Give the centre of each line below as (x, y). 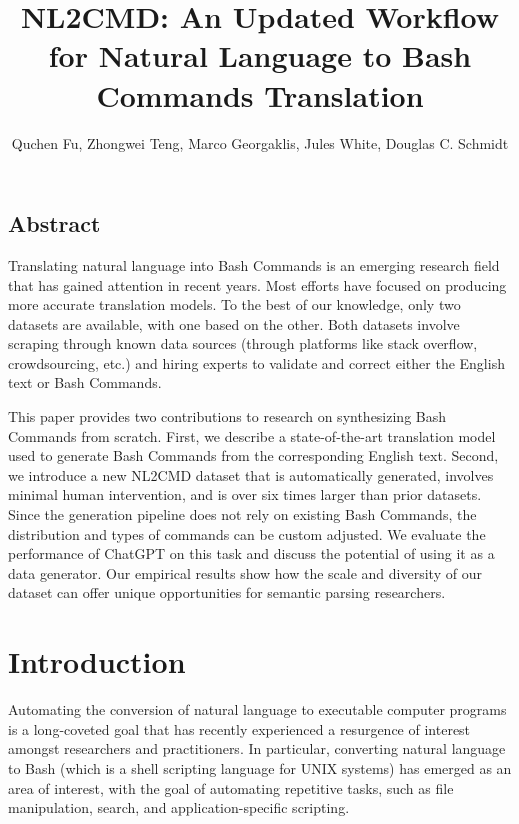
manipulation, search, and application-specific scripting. (179, 807)
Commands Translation (260, 94)
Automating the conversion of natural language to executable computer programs (257, 709)
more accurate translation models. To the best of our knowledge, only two (234, 304)
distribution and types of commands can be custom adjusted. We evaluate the (247, 533)
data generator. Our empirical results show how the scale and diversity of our (245, 572)
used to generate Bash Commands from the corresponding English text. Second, (253, 455)
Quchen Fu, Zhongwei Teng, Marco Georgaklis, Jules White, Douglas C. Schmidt (260, 142)
